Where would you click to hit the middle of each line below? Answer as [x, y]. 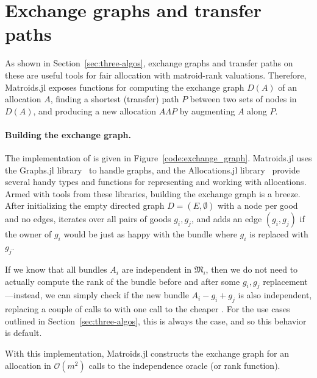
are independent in [157, 269]
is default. [23, 333]
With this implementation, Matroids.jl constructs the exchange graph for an [147, 353]
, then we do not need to [252, 269]
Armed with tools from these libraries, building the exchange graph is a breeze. [153, 193]
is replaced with [279, 234]
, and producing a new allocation [95, 110]
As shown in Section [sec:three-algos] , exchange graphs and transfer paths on [149, 63]
